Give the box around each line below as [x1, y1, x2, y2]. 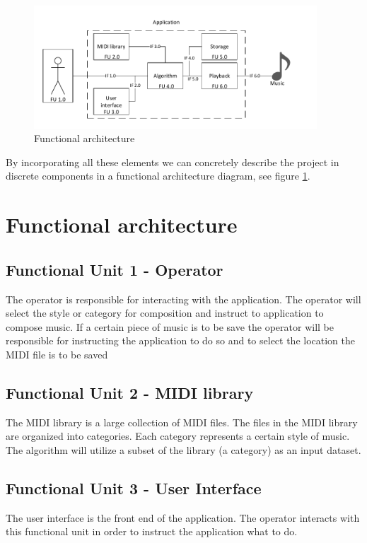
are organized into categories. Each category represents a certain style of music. [6, 428, 350, 443]
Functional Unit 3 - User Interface [6, 477, 262, 498]
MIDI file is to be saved [6, 347, 108, 362]
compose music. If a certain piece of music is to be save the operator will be [6, 319, 334, 334]
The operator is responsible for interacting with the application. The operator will [6, 291, 361, 306]
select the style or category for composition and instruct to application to [6, 305, 324, 320]
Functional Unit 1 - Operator [6, 258, 223, 280]
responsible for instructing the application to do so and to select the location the [6, 333, 356, 348]
